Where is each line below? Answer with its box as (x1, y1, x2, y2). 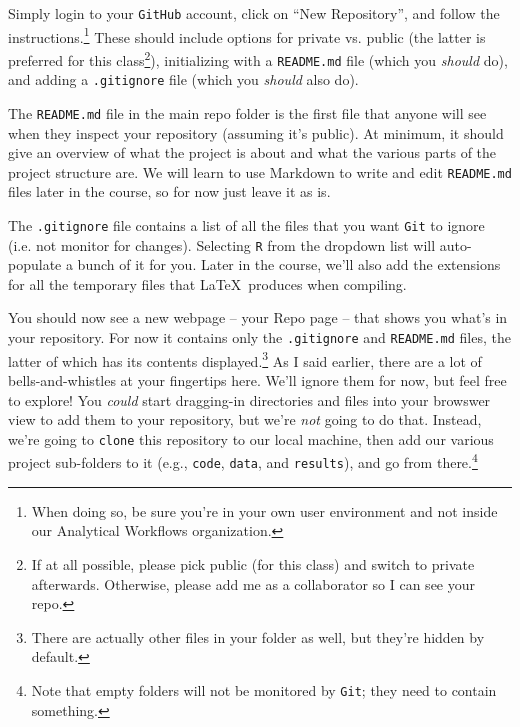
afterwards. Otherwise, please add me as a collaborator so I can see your (31, 573, 475, 594)
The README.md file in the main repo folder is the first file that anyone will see (8, 102, 487, 123)
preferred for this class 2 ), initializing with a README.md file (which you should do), (8, 46, 508, 70)
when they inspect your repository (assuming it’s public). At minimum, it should (8, 122, 504, 143)
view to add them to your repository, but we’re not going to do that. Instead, (8, 409, 482, 430)
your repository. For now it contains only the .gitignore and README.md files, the (8, 327, 511, 348)
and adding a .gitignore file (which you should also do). (8, 69, 359, 90)
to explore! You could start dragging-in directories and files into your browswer (8, 389, 491, 410)
